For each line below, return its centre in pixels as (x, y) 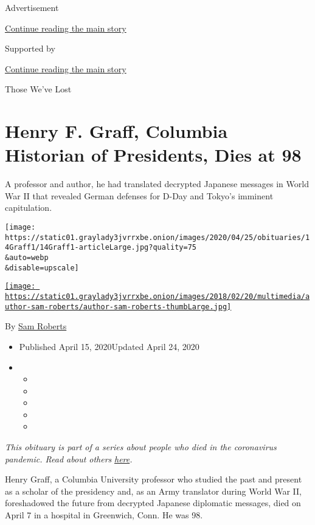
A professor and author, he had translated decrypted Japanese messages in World (157, 184)
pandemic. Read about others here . (69, 458)
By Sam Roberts (36, 326)
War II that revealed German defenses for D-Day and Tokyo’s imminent (139, 195)
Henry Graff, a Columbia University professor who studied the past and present (154, 479)
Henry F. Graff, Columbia (116, 131)
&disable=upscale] (42, 268)
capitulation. (29, 208)
